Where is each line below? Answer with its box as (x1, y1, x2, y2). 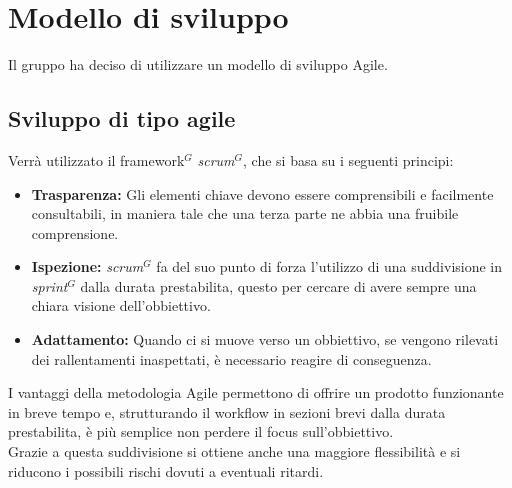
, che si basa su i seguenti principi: (243, 149, 454, 170)
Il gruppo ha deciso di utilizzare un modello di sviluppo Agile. (8, 54, 388, 75)
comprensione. (31, 222, 119, 243)
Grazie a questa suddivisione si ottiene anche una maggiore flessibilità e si (8, 441, 461, 462)
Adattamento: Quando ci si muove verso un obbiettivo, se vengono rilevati (31, 329, 499, 350)
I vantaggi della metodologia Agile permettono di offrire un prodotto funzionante (8, 382, 504, 403)
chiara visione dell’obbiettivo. (31, 295, 211, 316)
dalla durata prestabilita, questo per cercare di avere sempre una (80, 275, 477, 296)
